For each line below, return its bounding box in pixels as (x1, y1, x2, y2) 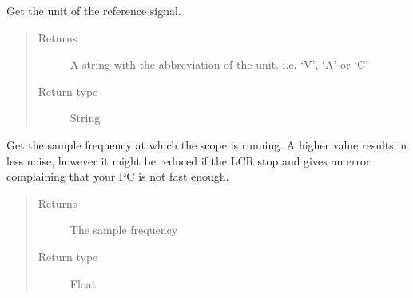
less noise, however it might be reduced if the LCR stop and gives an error (6, 152, 371, 169)
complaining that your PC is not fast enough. (6, 168, 229, 185)
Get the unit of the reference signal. (6, 2, 181, 18)
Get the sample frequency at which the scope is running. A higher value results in (6, 136, 407, 153)
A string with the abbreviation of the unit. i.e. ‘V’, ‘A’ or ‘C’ (69, 56, 368, 73)
